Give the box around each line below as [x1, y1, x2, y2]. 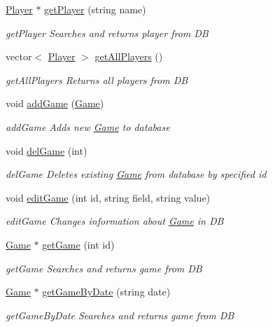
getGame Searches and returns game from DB [6, 260, 202, 275]
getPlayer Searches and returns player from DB [6, 25, 209, 40]
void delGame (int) [6, 143, 87, 158]
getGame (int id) [42, 237, 115, 251]
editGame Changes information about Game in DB [6, 214, 224, 228]
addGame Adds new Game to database [6, 119, 170, 134]
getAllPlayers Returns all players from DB [6, 72, 188, 87]
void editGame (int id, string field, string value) [6, 190, 211, 204]
